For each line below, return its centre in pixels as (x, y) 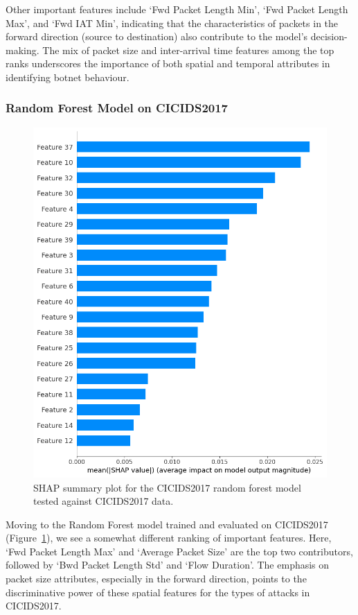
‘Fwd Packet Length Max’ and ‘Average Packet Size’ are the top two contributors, (179, 551)
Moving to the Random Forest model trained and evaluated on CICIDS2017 (167, 524)
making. (23, 50)
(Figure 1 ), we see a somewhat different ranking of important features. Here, (169, 538)
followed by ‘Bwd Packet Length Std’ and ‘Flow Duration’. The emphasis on (168, 565)
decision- (329, 36)
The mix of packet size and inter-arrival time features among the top (188, 50)
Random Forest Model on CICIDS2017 (117, 108)
